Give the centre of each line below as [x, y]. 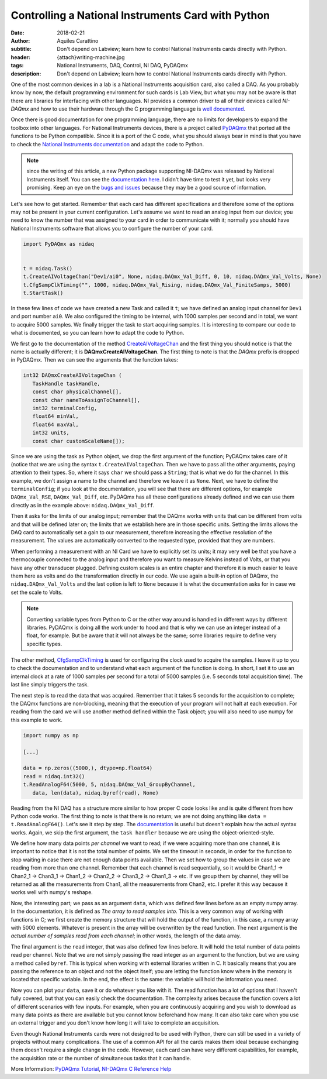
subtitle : [21, 49]
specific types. [44, 644]
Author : [20, 40]
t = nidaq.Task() [48, 268]
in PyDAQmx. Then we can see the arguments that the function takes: [94, 360]
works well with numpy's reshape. [52, 892]
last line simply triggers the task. [50, 685]
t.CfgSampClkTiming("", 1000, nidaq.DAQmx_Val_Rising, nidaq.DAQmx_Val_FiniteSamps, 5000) [157, 285]
